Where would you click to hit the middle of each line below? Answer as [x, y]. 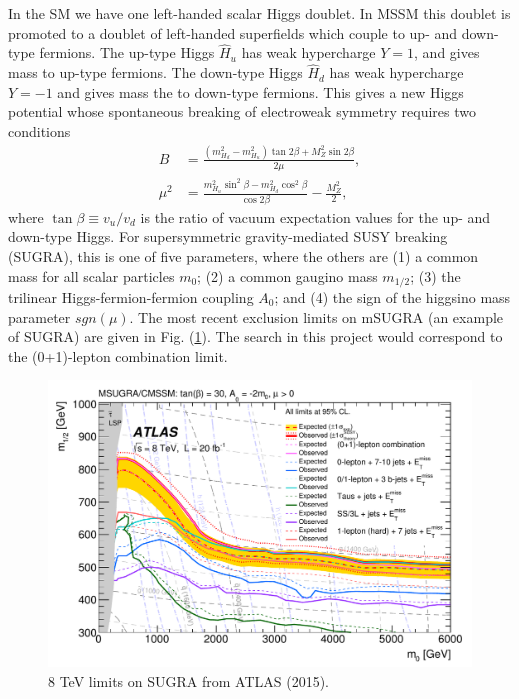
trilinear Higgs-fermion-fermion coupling [131, 296]
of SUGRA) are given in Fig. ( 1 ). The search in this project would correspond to [255, 336]
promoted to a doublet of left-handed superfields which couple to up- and [233, 32]
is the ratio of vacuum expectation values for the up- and [315, 216]
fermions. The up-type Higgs [127, 52]
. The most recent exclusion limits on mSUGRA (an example [316, 316]
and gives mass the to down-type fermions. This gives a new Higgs [260, 91]
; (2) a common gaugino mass [287, 275]
